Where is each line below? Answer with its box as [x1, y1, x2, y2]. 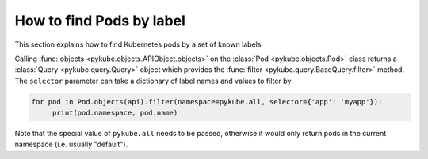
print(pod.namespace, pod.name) [52, 108, 178, 118]
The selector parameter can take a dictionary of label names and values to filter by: [14, 76, 293, 85]
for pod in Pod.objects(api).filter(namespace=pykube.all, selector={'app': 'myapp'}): [31, 97, 383, 106]
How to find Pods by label [14, 12, 186, 29]
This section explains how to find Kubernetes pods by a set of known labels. [14, 40, 264, 49]
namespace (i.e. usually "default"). [14, 139, 128, 150]
